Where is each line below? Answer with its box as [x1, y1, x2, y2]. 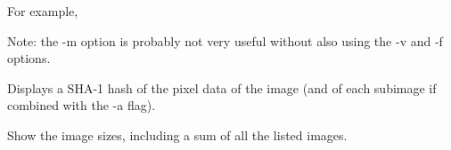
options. [7, 49, 51, 67]
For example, [7, 2, 78, 20]
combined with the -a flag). [7, 96, 156, 114]
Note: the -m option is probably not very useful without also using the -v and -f [7, 31, 443, 50]
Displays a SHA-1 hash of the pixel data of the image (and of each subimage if [7, 78, 437, 97]
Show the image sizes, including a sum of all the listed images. [7, 125, 348, 144]
